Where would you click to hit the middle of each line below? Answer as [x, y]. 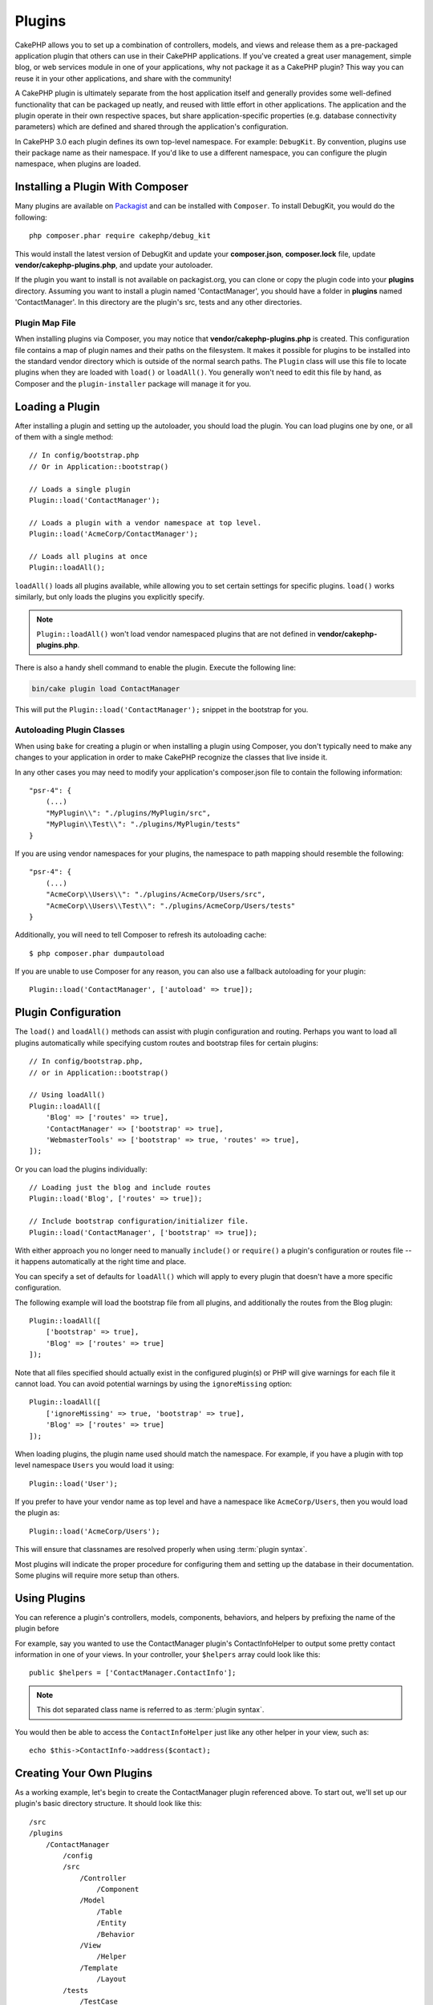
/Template [99, 1968]
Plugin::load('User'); [74, 1483]
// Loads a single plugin [80, 489]
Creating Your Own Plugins [83, 1773]
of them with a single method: [64, 437]
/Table [109, 1912]
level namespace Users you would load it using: [95, 1465]
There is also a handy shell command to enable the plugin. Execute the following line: [156, 667]
